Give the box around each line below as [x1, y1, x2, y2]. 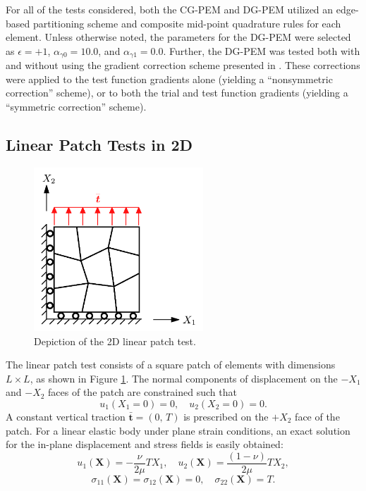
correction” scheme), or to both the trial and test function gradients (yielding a [6, 85, 348, 100]
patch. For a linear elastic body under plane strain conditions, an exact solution [6, 423, 350, 437]
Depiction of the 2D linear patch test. [34, 333, 196, 348]
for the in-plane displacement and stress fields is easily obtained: [6, 437, 283, 452]
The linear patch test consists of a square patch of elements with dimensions [6, 357, 336, 372]
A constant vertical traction [6, 409, 126, 423]
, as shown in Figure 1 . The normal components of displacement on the [30, 371, 338, 385]
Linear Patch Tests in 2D [6, 134, 193, 155]
